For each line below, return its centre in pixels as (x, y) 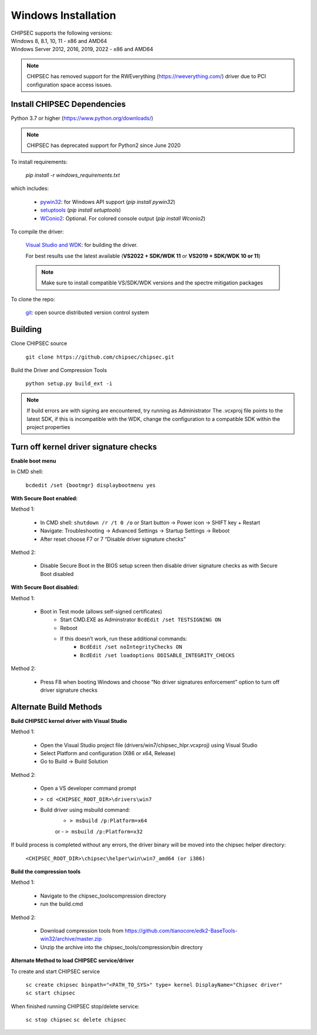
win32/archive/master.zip (71, 939)
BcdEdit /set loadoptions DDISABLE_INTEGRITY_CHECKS (157, 655)
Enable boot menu (33, 461)
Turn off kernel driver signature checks (84, 447)
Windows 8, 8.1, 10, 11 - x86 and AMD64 (59, 41)
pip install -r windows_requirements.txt (73, 175)
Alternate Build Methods (56, 707)
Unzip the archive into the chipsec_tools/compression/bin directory (122, 947)
